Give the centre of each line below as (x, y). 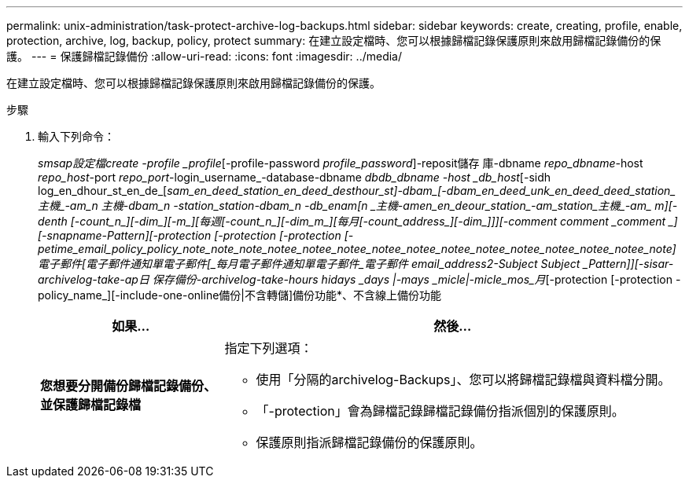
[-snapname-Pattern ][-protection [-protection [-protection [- (196, 235)
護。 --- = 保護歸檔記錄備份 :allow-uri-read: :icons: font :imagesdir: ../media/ (204, 56)
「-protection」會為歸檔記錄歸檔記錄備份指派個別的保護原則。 (440, 411)
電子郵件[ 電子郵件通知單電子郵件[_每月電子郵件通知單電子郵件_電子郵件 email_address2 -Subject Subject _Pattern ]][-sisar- (356, 264)
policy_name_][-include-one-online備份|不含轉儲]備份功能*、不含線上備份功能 (240, 295)
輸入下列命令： (76, 136)
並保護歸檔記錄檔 (91, 405)
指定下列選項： (269, 348)
